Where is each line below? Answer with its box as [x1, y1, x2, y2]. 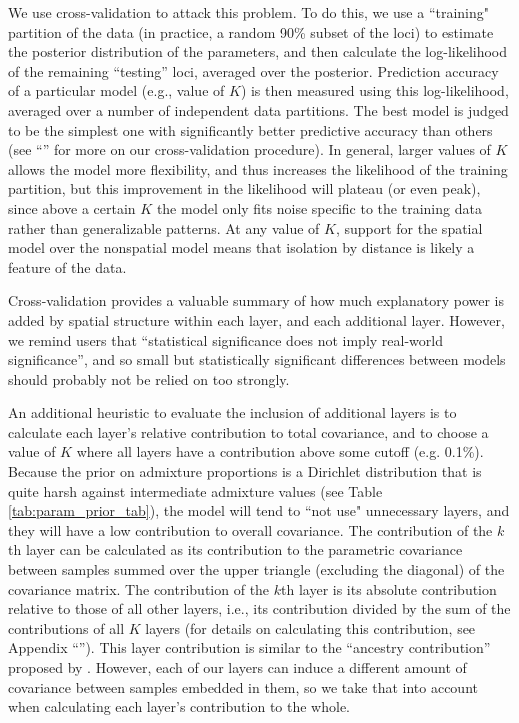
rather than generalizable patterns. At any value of [8, 217, 320, 238]
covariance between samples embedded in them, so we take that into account [8, 676, 478, 697]
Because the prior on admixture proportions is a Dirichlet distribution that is [8, 461, 482, 482]
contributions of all [8, 617, 125, 638]
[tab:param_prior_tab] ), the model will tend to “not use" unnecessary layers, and [8, 500, 510, 521]
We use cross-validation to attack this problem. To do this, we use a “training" [8, 2, 490, 22]
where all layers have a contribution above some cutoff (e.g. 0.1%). [76, 441, 484, 462]
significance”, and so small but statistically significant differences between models [8, 349, 506, 370]
